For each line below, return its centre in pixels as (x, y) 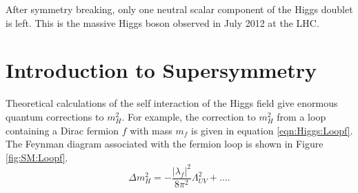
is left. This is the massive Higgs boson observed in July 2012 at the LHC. (162, 22)
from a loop (301, 116)
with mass (151, 130)
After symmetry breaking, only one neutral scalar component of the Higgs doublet (179, 9)
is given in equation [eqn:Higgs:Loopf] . (272, 130)
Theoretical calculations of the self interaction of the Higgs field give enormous (172, 103)
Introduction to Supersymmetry (161, 70)
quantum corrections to (55, 116)
